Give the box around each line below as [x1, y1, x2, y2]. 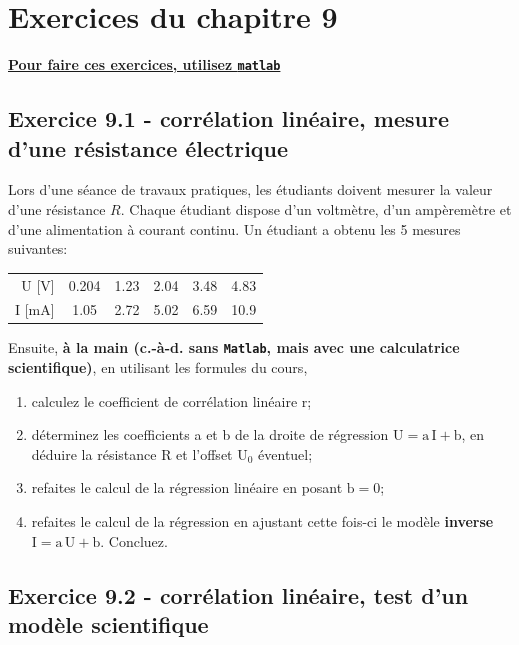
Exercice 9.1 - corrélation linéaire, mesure [8, 103, 449, 134]
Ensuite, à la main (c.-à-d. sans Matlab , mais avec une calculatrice [8, 337, 460, 358]
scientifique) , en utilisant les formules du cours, [8, 357, 308, 378]
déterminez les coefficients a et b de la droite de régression [31, 424, 389, 445]
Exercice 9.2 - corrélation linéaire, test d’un [8, 579, 469, 610]
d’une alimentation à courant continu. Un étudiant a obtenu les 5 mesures [8, 218, 461, 239]
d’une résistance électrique [8, 132, 289, 163]
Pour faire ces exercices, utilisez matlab [8, 54, 281, 75]
